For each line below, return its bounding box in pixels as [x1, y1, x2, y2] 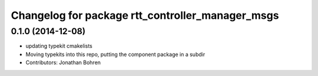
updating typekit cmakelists [25, 42, 92, 49]
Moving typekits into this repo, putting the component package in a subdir [25, 51, 206, 58]
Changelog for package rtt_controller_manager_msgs [11, 9, 279, 22]
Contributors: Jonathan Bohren [25, 59, 101, 66]
